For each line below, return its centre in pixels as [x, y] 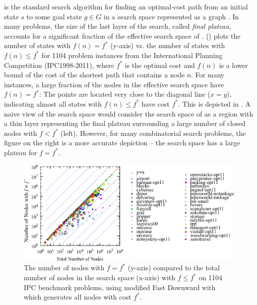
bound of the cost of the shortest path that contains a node [94, 75]
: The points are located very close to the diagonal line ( [125, 94]
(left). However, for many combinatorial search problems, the [153, 133]
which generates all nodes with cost [78, 297]
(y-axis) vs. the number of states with [168, 45]
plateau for [21, 152]
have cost [156, 103]
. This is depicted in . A [214, 103]
